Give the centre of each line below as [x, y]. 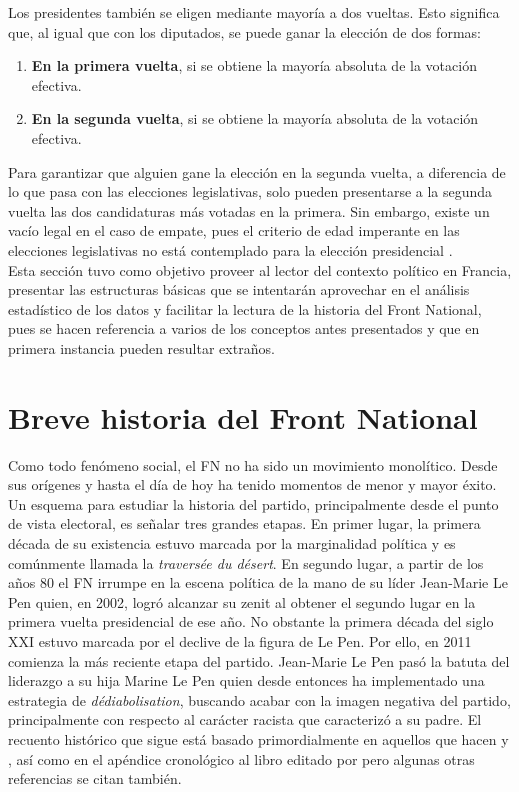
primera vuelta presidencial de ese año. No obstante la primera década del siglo [251, 621]
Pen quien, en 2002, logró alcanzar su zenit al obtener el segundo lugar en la [242, 601]
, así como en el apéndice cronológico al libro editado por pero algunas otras [241, 758]
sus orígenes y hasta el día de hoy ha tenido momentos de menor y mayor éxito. [252, 484]
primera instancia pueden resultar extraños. [141, 347]
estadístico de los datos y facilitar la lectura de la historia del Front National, [245, 308]
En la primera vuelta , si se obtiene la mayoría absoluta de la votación [254, 65]
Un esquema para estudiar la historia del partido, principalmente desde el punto [253, 503]
